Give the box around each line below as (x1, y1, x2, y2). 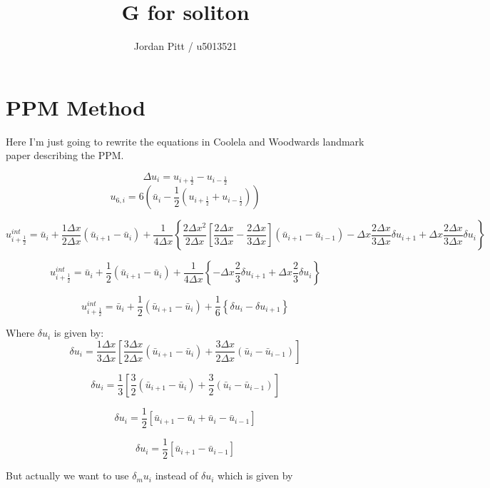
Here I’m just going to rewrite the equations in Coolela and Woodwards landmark (6, 133, 364, 148)
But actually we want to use (6, 468, 129, 483)
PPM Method (6, 92, 146, 121)
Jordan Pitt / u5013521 (133, 39, 238, 54)
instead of (155, 468, 198, 483)
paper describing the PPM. (6, 148, 124, 163)
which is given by (217, 468, 293, 483)
